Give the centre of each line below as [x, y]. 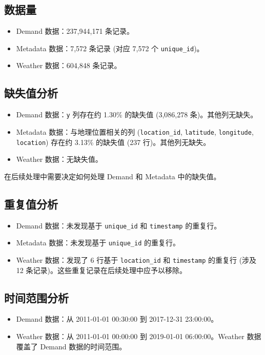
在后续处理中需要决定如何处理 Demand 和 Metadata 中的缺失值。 [113, 176]
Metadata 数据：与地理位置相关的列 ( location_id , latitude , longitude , [135, 131]
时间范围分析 [36, 297]
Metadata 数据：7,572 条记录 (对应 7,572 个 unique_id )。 [110, 48]
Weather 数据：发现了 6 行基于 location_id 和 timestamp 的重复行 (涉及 [136, 259]
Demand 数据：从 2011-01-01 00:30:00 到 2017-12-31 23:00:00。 [117, 319]
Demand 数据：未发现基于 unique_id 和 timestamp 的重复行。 [119, 225]
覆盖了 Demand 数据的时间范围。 [71, 346]
